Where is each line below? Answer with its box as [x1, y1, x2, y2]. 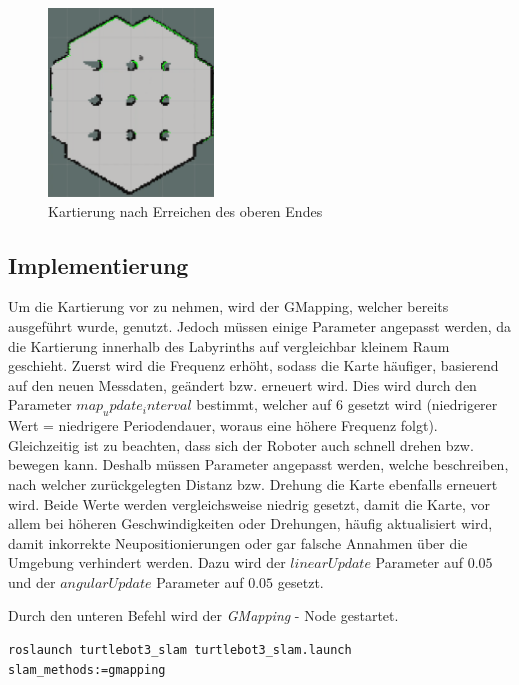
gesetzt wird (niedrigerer [347, 394, 498, 415]
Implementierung [8, 249, 189, 280]
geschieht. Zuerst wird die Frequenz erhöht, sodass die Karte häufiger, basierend [8, 355, 499, 376]
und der [8, 571, 56, 592]
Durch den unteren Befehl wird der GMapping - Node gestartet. [8, 605, 399, 626]
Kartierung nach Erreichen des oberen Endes [48, 200, 323, 221]
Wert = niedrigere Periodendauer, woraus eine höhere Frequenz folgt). [8, 415, 438, 436]
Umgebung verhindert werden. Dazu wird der [8, 552, 286, 573]
